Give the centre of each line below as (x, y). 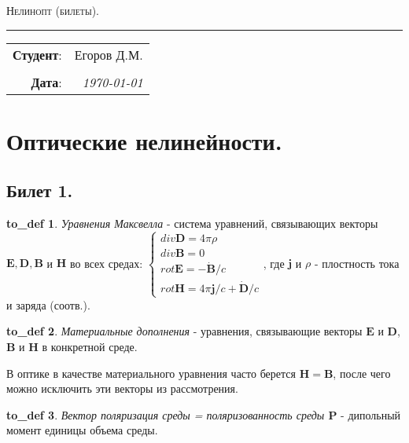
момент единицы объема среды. (82, 430)
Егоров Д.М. (109, 54)
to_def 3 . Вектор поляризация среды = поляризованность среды (166, 414)
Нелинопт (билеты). (53, 10)
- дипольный (371, 414)
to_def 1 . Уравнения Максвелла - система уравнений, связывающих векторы (192, 223)
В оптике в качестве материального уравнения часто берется (151, 373)
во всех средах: (106, 263)
